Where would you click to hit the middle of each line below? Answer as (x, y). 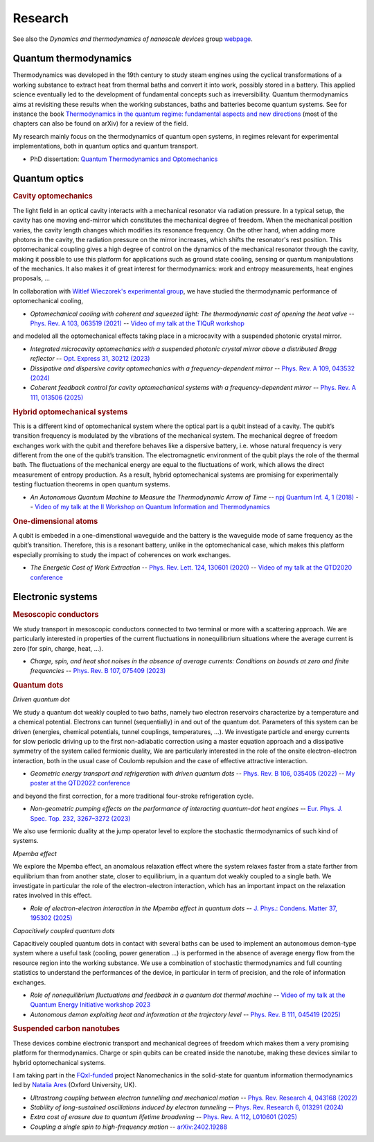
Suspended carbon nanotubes (66, 1029)
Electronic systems (55, 597)
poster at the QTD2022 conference (80, 783)
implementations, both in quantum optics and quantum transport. (106, 146)
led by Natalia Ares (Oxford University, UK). (75, 1085)
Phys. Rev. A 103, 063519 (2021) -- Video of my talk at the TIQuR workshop (137, 323)
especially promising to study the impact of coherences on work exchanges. (122, 554)
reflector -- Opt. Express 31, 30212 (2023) (90, 359)
